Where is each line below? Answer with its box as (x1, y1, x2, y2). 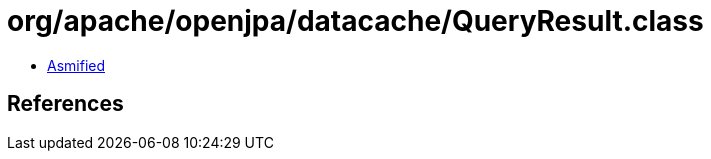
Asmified (47, 56, 106, 74)
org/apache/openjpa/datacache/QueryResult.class (7, 4, 704, 38)
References (7, 91, 124, 117)
